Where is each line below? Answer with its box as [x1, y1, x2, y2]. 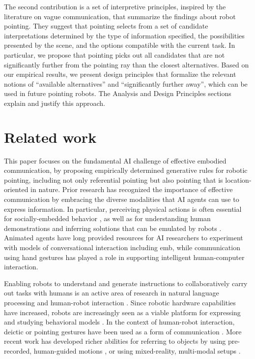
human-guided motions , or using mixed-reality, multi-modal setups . [33, 345, 241, 356]
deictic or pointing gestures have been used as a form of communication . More [4, 326, 242, 336]
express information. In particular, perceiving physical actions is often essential [4, 203, 242, 214]
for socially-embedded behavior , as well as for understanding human [4, 213, 211, 224]
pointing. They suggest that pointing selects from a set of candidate [4, 21, 208, 31]
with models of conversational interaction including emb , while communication [4, 242, 240, 252]
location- [225, 174, 252, 185]
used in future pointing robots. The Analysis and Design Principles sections [4, 88, 231, 98]
